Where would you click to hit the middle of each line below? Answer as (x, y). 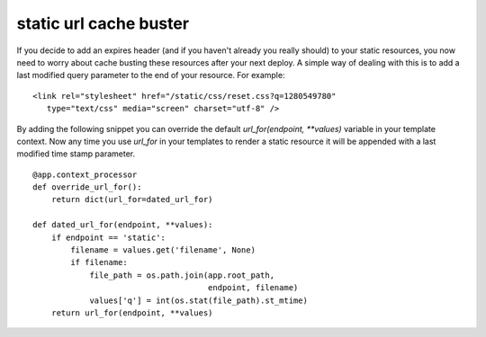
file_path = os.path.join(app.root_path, (182, 275)
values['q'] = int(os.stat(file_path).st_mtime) (198, 300)
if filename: (99, 262)
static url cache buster (103, 23)
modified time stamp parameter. (76, 154)
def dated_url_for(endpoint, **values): (123, 225)
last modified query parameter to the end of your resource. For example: (151, 75)
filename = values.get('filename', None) (163, 250)
